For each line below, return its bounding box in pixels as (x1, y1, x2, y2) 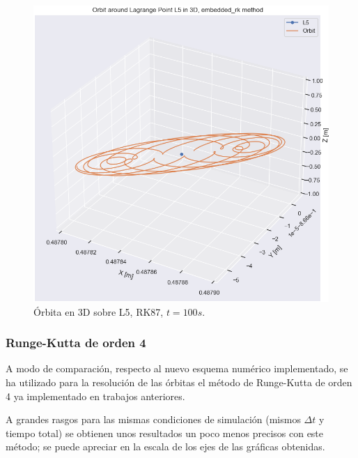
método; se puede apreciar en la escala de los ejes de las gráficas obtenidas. (6, 439, 325, 454)
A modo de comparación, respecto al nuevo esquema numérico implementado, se (6, 361, 348, 376)
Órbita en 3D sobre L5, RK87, (33, 304, 164, 319)
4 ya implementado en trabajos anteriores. (6, 388, 185, 403)
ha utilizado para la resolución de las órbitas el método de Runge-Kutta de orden (6, 375, 352, 390)
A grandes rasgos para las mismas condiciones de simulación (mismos (6, 412, 301, 427)
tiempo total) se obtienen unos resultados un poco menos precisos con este (6, 425, 324, 440)
